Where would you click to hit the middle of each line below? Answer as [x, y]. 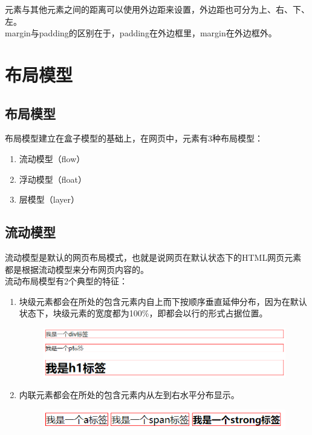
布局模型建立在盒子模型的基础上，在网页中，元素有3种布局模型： [134, 138]
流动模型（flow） [52, 158]
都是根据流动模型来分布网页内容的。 [77, 269]
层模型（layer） [49, 199]
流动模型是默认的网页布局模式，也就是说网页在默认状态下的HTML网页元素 [153, 257]
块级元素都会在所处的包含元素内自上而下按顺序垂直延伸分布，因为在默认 [163, 301]
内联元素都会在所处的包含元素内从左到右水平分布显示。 [129, 395]
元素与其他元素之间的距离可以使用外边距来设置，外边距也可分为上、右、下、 [157, 9]
